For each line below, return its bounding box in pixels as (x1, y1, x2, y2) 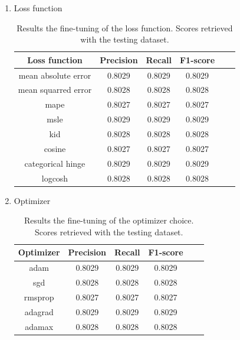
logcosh (41, 171, 68, 184)
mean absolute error (18, 69, 91, 81)
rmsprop (24, 290, 54, 303)
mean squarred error (18, 83, 92, 96)
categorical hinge (24, 157, 86, 169)
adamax (25, 320, 54, 332)
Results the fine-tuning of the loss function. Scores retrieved (17, 21, 233, 34)
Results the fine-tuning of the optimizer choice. (24, 214, 194, 226)
